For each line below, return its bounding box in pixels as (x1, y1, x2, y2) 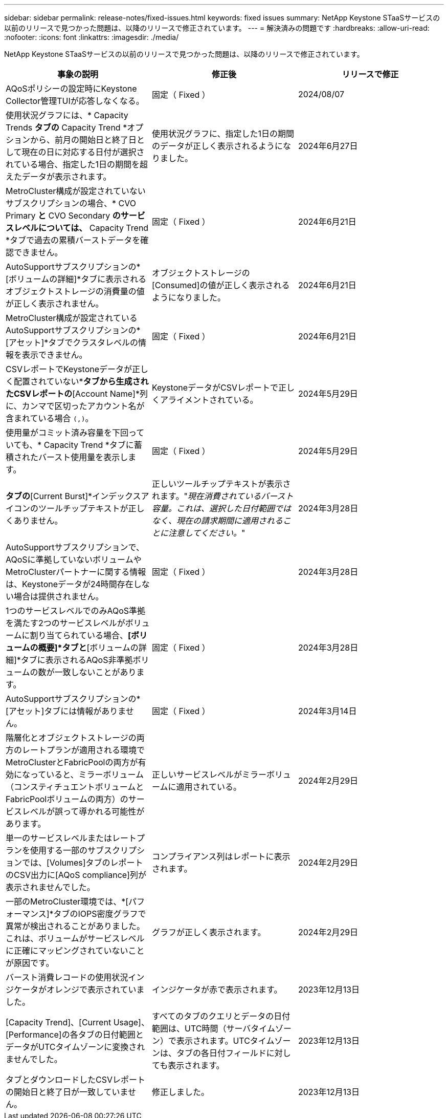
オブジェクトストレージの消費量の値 (6, 286, 145, 296)
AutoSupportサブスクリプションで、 (6, 542, 144, 552)
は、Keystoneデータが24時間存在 (6, 579, 133, 589)
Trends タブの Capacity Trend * (6, 122, 127, 133)
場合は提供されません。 (14, 591, 104, 601)
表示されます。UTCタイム (176, 1036, 275, 1046)
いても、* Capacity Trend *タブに (6, 440, 134, 450)
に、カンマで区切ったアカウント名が (6, 401, 145, 411)
